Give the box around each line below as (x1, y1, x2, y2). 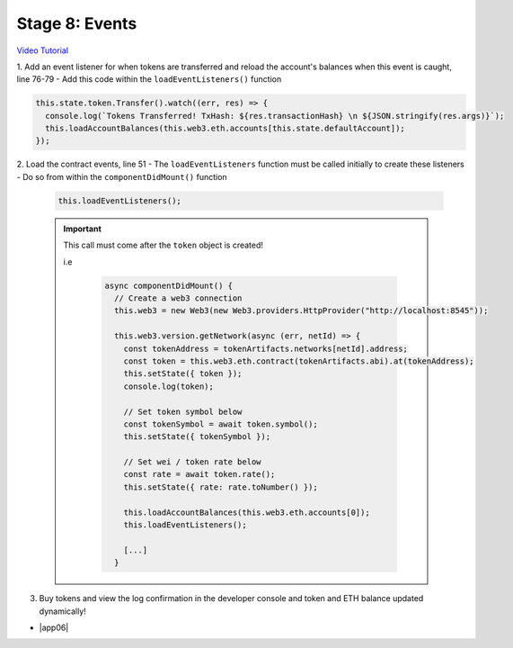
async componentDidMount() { (104, 280, 234, 291)
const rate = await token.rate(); (123, 469, 276, 480)
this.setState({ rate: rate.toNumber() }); (123, 481, 318, 492)
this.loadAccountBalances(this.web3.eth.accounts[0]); (123, 507, 370, 517)
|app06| (39, 622, 69, 633)
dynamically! (39, 606, 87, 616)
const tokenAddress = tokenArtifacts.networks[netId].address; (123, 343, 409, 354)
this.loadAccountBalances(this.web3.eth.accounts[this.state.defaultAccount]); (45, 123, 406, 134)
